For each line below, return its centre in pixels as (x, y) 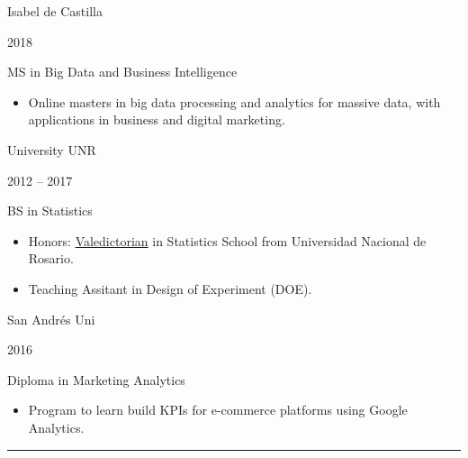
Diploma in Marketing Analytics (96, 379)
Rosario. (51, 258)
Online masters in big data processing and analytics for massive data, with (234, 101)
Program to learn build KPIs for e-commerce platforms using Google (218, 410)
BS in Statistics (50, 211)
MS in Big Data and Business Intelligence (122, 72)
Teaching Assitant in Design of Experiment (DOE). (170, 288)
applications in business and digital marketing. (157, 119)
